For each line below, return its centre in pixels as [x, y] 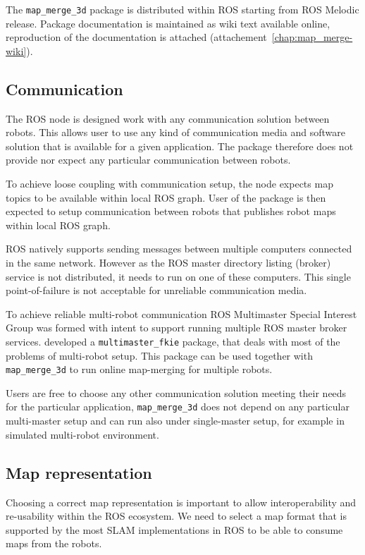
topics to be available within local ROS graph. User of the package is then [166, 197]
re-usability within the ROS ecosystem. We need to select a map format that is [177, 516]
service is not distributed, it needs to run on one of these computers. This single [178, 276]
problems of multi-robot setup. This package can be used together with [159, 355]
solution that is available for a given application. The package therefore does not [180, 146]
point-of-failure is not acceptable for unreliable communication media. [156, 290]
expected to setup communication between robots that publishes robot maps [171, 211]
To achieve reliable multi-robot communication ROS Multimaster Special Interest [181, 313]
